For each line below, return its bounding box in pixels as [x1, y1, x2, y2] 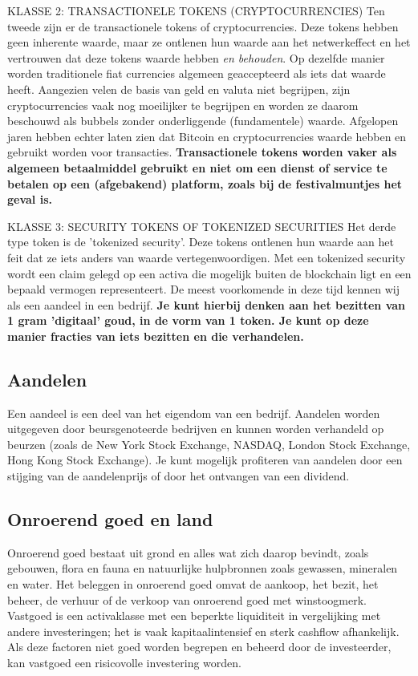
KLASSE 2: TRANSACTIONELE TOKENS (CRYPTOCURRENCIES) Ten [7, 2, 385, 18]
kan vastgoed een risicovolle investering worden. [7, 654, 241, 670]
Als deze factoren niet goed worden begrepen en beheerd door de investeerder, [7, 638, 392, 655]
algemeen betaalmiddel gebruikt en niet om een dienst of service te [7, 159, 388, 176]
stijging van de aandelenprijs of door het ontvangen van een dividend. [7, 468, 350, 484]
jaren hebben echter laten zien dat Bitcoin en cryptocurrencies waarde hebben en [7, 128, 407, 144]
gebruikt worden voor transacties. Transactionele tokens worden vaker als [7, 144, 397, 160]
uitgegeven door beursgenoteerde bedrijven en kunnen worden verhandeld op [7, 420, 384, 437]
